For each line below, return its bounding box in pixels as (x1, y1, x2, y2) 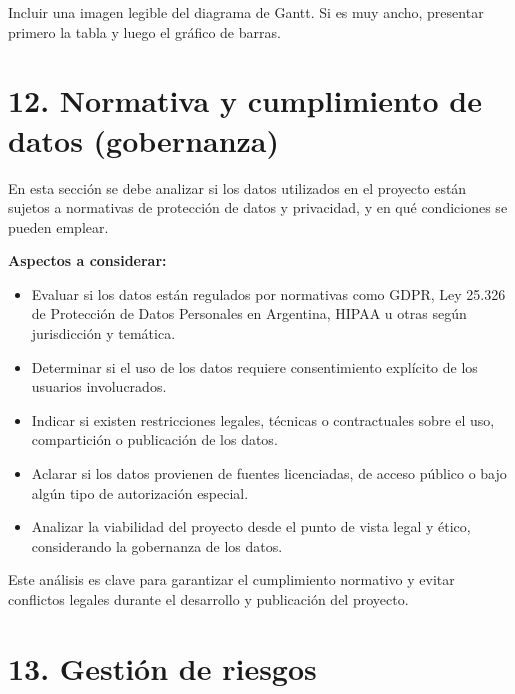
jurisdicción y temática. (31, 323, 176, 344)
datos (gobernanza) (8, 119, 280, 160)
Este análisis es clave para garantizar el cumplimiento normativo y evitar (8, 569, 455, 590)
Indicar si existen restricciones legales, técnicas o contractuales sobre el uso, (31, 409, 495, 430)
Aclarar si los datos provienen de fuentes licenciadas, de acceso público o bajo (31, 463, 507, 484)
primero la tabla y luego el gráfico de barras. (8, 21, 281, 42)
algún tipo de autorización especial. (31, 482, 249, 503)
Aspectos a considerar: (8, 250, 167, 271)
